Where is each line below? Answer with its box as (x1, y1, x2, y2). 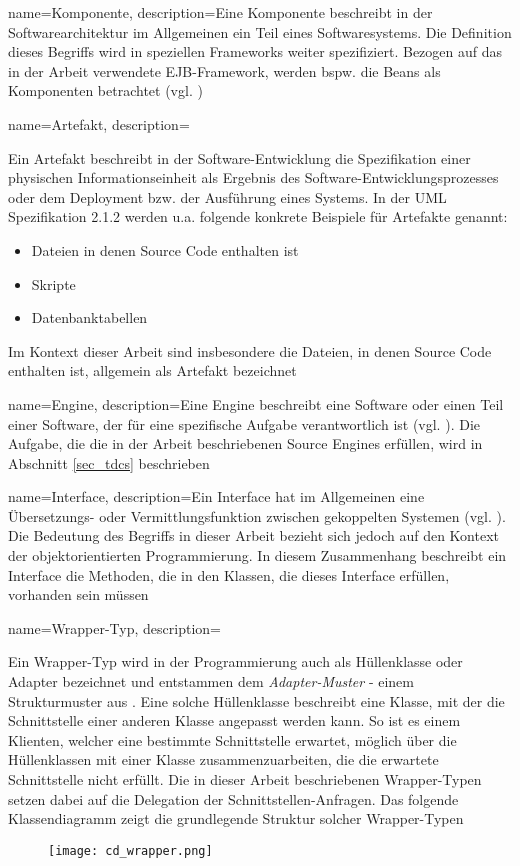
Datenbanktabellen (31, 307, 148, 328)
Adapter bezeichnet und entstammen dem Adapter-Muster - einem (8, 671, 414, 692)
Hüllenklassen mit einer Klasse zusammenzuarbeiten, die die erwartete (8, 749, 439, 770)
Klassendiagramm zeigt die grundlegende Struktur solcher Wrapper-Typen (8, 808, 464, 829)
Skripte (31, 273, 76, 294)
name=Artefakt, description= (8, 113, 190, 134)
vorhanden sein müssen (8, 584, 149, 605)
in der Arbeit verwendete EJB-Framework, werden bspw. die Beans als (8, 60, 441, 81)
